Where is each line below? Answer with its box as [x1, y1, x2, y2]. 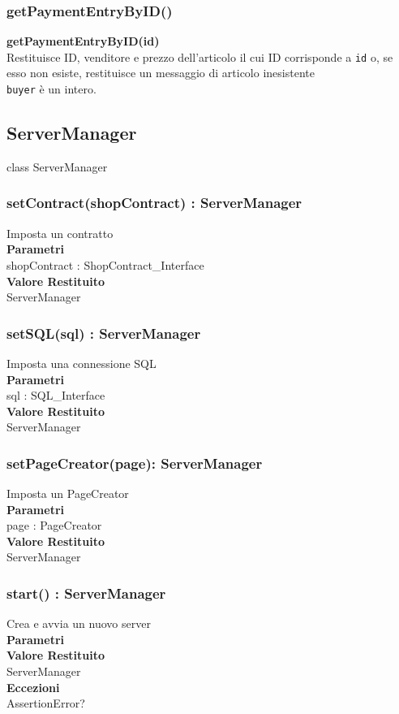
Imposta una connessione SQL [6, 354, 157, 371]
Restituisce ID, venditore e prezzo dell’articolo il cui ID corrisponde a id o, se [6, 48, 393, 65]
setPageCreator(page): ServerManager [6, 452, 263, 473]
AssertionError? [6, 695, 85, 712]
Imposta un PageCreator [6, 485, 129, 502]
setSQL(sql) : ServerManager [6, 322, 201, 343]
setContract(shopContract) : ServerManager [6, 193, 302, 213]
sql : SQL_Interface [6, 387, 105, 404]
